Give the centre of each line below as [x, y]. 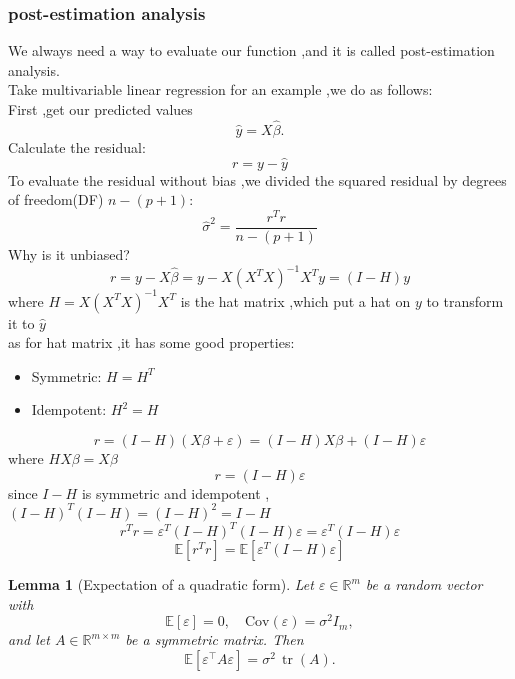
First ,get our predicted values [100, 109]
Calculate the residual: [77, 146]
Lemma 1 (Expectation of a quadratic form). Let [161, 584]
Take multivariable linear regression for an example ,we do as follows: [220, 89]
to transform [465, 300]
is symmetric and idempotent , [175, 492]
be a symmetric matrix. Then [214, 639]
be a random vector [424, 584]
